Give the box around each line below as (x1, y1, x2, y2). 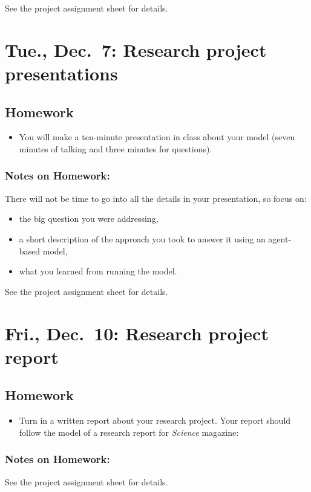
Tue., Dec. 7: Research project (5, 37, 267, 62)
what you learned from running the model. (19, 265, 177, 277)
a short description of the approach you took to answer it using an (19, 232, 266, 245)
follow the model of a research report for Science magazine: (19, 426, 239, 438)
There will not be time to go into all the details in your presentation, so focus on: (5, 192, 307, 204)
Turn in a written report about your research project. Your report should (19, 414, 291, 427)
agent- (268, 232, 292, 245)
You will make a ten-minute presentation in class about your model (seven (19, 131, 295, 143)
